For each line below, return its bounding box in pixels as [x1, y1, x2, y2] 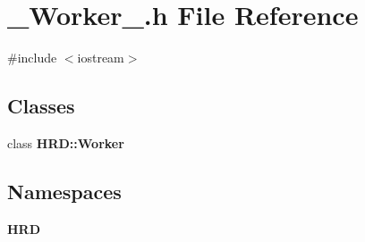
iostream [77, 48, 124, 67]
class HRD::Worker [7, 133, 124, 152]
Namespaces [7, 177, 122, 204]
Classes [7, 92, 75, 120]
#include [7, 48, 57, 67]
